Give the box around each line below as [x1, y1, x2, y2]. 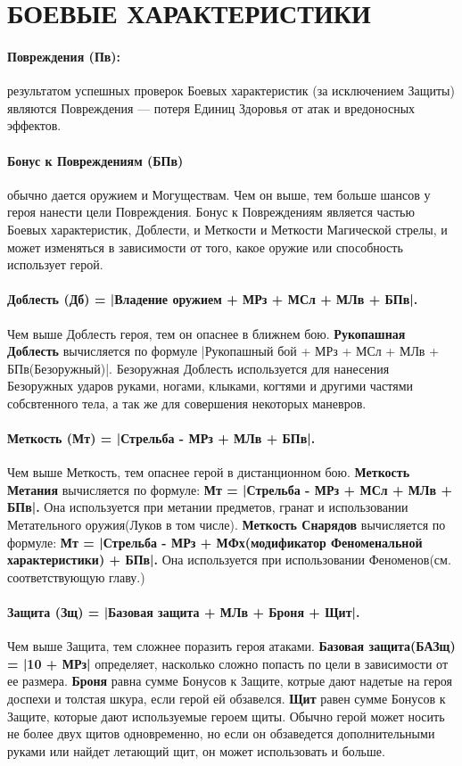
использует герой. [7, 255, 103, 274]
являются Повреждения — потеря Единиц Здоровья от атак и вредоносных [7, 98, 416, 117]
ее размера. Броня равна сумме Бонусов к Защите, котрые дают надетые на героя [7, 671, 452, 690]
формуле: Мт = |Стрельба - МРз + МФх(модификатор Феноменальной [7, 532, 423, 551]
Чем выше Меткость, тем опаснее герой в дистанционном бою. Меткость [7, 463, 410, 482]
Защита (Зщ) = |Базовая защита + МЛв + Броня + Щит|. [7, 603, 360, 622]
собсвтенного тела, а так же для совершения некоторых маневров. [7, 393, 367, 412]
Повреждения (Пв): [7, 46, 121, 65]
